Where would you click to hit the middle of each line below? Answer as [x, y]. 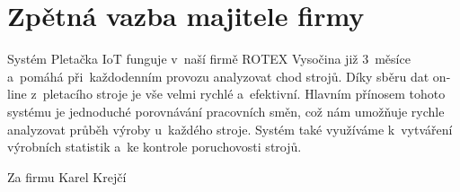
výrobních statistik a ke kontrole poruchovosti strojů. [155, 147]
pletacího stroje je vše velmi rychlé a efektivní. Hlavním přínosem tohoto [244, 94]
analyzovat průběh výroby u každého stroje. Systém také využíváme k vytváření [230, 129]
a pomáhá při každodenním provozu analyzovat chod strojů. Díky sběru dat [218, 76]
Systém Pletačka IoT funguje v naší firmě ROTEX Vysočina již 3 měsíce [209, 59]
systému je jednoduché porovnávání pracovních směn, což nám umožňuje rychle [226, 111]
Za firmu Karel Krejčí [67, 176]
